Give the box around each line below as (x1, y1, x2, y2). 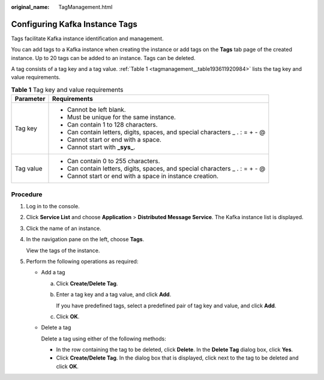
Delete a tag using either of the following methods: (41, 335, 166, 342)
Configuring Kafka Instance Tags (11, 19, 138, 29)
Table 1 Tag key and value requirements (11, 86, 124, 94)
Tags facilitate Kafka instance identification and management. (11, 35, 164, 42)
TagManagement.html (58, 4, 113, 10)
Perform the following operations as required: (26, 258, 139, 265)
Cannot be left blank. (67, 106, 126, 114)
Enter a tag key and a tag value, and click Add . (56, 291, 172, 298)
